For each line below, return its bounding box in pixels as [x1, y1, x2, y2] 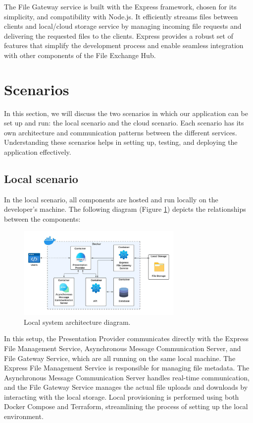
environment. [4, 411, 44, 422]
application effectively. [4, 147, 71, 157]
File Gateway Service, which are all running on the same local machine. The [4, 353, 236, 363]
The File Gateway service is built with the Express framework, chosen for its [4, 1, 237, 11]
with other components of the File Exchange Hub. [4, 50, 156, 60]
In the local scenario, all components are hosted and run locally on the [4, 194, 218, 204]
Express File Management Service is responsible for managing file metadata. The [4, 363, 250, 373]
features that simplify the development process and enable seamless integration [4, 40, 244, 51]
